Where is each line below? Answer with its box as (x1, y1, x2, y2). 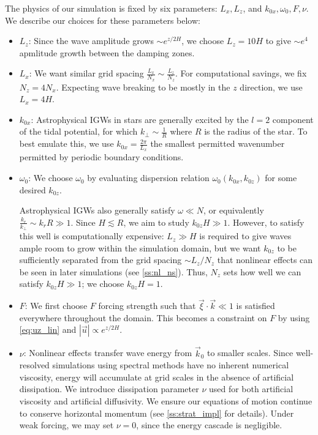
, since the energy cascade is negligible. (136, 418, 282, 431)
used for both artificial (208, 382, 293, 395)
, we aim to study (123, 215, 189, 228)
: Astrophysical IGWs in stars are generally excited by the (31, 113, 249, 125)
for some (265, 171, 297, 184)
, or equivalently (203, 204, 264, 217)
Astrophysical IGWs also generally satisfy (19, 204, 175, 217)
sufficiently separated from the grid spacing (19, 253, 182, 266)
